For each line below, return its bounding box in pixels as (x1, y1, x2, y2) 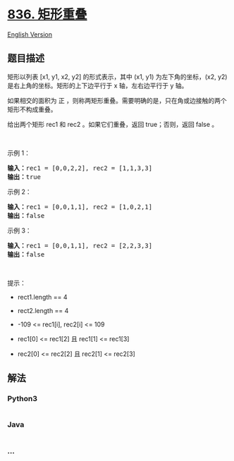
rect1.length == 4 (17, 293, 68, 301)
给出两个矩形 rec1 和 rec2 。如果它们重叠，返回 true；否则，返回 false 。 (7, 120, 218, 128)
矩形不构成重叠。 (7, 105, 57, 113)
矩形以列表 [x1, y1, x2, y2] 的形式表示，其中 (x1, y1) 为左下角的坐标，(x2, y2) (7, 72, 228, 81)
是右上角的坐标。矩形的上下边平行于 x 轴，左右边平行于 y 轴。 (7, 81, 188, 90)
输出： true (7, 173, 41, 180)
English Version (7, 30, 53, 39)
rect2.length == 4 (17, 306, 69, 314)
